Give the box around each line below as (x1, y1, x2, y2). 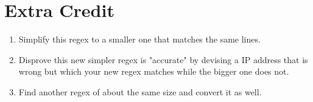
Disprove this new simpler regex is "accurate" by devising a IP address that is (18, 53, 308, 66)
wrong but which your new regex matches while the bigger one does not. (18, 65, 289, 78)
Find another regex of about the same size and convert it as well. (18, 85, 262, 98)
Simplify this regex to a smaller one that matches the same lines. (18, 33, 261, 46)
